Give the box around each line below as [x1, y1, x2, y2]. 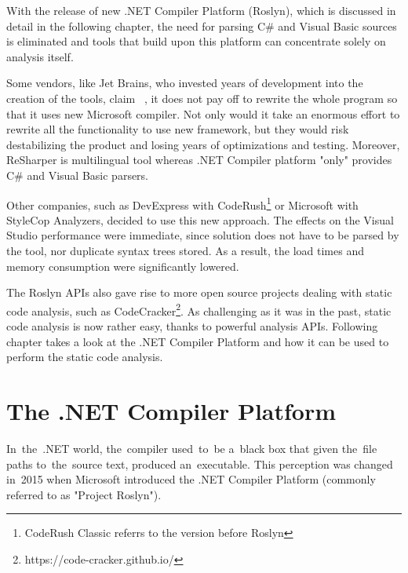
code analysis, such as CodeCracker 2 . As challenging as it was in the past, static [6, 300, 392, 319]
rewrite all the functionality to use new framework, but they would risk [6, 121, 349, 137]
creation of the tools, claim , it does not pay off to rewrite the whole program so [6, 89, 398, 106]
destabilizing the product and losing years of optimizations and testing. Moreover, [6, 136, 400, 152]
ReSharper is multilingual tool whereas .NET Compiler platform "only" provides [6, 151, 392, 168]
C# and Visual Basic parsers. [6, 166, 149, 183]
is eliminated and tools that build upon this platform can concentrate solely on [6, 33, 386, 49]
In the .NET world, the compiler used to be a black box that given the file [6, 440, 377, 456]
